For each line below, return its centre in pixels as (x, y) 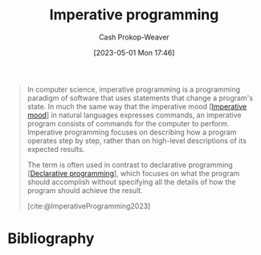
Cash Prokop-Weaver (134, 37)
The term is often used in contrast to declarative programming (130, 165)
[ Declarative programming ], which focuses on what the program (133, 173)
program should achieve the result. (85, 190)
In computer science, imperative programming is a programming (134, 89)
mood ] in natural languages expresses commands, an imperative (134, 115)
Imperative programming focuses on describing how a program (132, 132)
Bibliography (51, 239)
